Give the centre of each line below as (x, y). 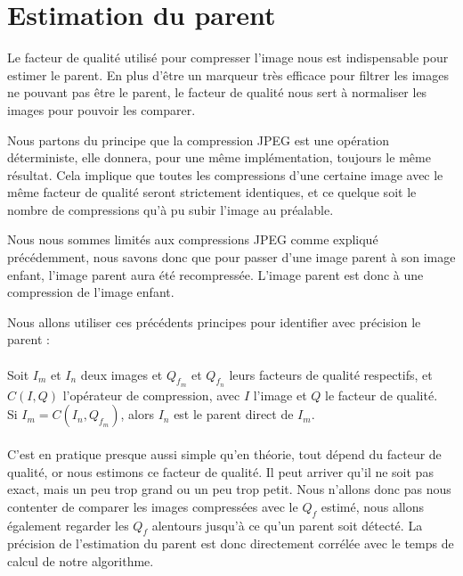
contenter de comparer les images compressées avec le (153, 506)
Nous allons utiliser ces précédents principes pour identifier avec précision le (214, 321)
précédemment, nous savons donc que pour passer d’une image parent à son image (231, 257)
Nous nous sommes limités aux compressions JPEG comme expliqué (193, 239)
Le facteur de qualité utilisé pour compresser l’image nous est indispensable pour (228, 58)
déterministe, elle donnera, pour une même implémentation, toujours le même (219, 157)
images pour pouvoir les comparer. (102, 109)
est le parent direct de (234, 414)
